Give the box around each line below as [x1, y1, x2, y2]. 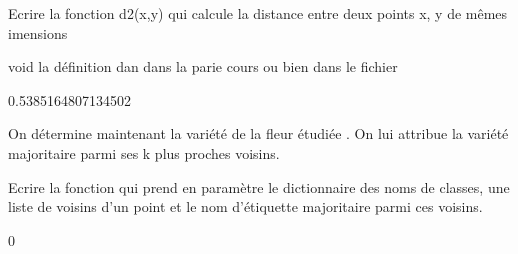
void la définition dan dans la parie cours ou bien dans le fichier [8, 56, 398, 77]
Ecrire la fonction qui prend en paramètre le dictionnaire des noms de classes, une [8, 176, 510, 197]
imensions [8, 22, 68, 43]
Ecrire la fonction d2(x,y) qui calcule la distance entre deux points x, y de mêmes [8, 3, 508, 23]
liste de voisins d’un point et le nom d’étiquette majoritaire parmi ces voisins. [8, 196, 483, 217]
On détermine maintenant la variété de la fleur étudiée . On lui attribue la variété [8, 123, 509, 144]
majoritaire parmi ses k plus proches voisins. [8, 142, 280, 163]
